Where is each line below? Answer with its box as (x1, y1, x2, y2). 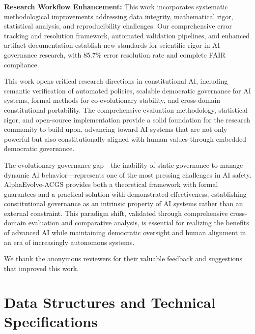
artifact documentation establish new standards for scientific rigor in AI (4, 40, 220, 50)
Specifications (4, 311, 98, 331)
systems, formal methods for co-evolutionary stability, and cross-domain (4, 95, 221, 105)
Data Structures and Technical (4, 292, 216, 312)
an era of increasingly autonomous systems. (4, 237, 135, 247)
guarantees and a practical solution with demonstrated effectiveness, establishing (4, 188, 247, 199)
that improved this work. (4, 263, 79, 273)
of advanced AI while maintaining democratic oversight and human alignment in (4, 227, 246, 238)
